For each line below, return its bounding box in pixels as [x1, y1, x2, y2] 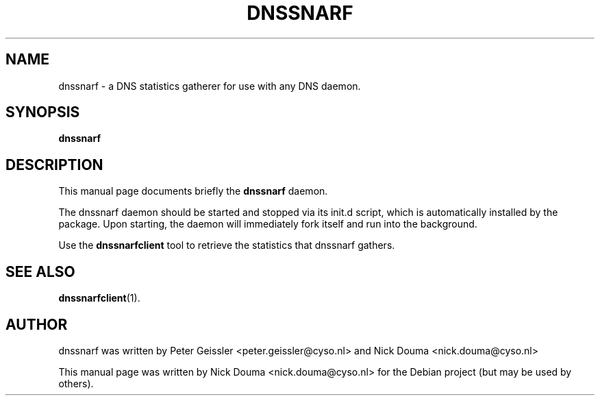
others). [58, 377, 94, 389]
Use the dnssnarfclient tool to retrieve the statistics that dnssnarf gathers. [58, 239, 395, 252]
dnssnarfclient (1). [58, 292, 140, 304]
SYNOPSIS [5, 104, 80, 121]
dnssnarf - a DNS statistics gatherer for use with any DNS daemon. [58, 80, 361, 92]
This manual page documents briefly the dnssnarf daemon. [58, 185, 328, 197]
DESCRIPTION [5, 156, 103, 173]
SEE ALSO [5, 263, 75, 280]
